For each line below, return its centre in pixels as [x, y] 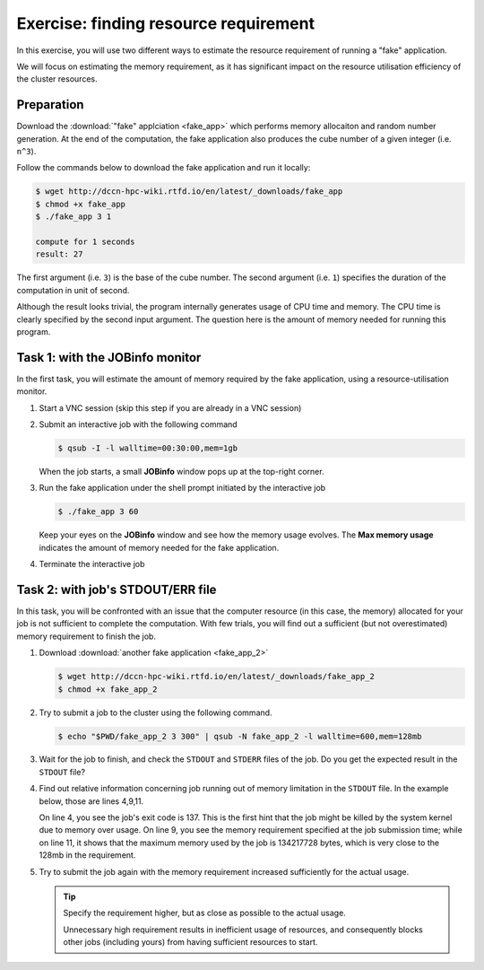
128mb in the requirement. [87, 855]
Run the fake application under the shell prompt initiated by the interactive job [182, 488]
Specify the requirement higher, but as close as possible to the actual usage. [205, 913]
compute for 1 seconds [85, 241]
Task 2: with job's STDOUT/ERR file [117, 589]
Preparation [50, 105]
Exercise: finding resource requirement [166, 23]
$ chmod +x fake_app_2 [108, 689]
